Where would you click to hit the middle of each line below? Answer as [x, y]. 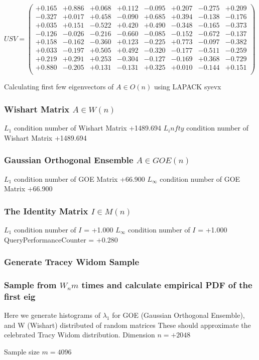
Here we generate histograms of [52, 315]
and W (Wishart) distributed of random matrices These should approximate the [127, 325]
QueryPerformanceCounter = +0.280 [61, 239]
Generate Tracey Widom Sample [72, 262]
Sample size [22, 351]
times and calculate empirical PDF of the [167, 284]
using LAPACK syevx [187, 87]
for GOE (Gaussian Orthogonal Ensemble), [178, 315]
